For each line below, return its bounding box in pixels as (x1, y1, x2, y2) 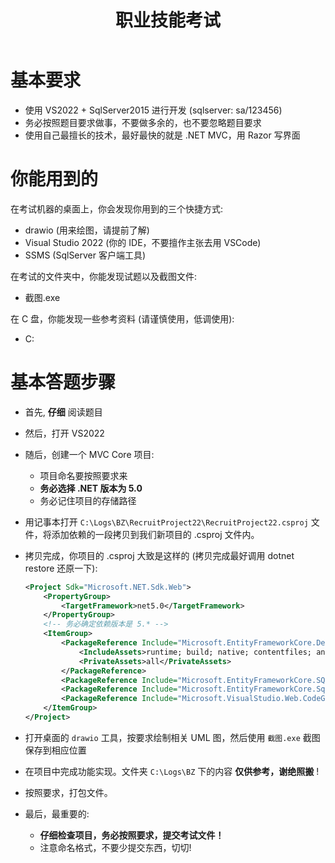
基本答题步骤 (10, 371, 117, 394)
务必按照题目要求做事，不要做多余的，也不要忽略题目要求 (24, 116, 262, 128)
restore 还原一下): (24, 562, 98, 574)
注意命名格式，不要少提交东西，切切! (39, 841, 192, 853)
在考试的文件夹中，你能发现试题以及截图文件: (10, 270, 198, 282)
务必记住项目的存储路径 (39, 494, 137, 506)
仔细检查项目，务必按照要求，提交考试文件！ (39, 829, 225, 841)
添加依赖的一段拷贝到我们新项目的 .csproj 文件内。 (51, 528, 260, 540)
